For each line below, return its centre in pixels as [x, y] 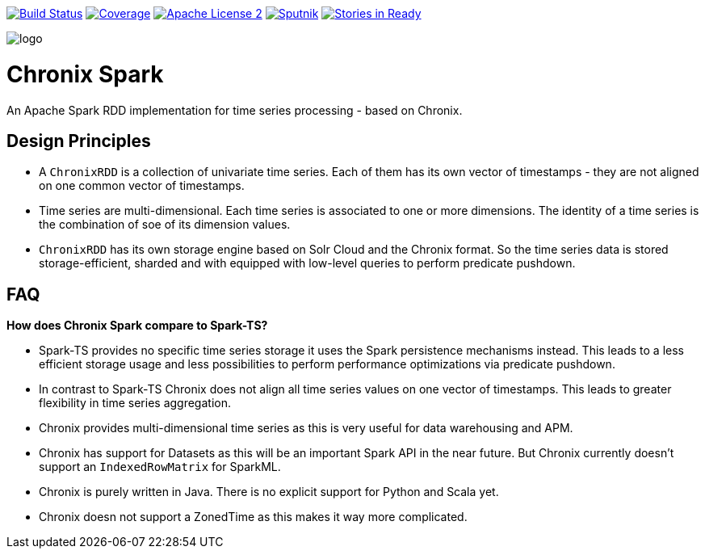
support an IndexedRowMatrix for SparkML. [160, 467]
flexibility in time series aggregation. [135, 403]
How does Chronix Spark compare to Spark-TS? [137, 326]
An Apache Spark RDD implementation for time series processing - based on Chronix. [235, 110]
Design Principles [79, 141]
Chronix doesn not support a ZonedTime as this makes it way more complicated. [253, 517]
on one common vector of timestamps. [142, 186]
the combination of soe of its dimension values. [165, 225]
